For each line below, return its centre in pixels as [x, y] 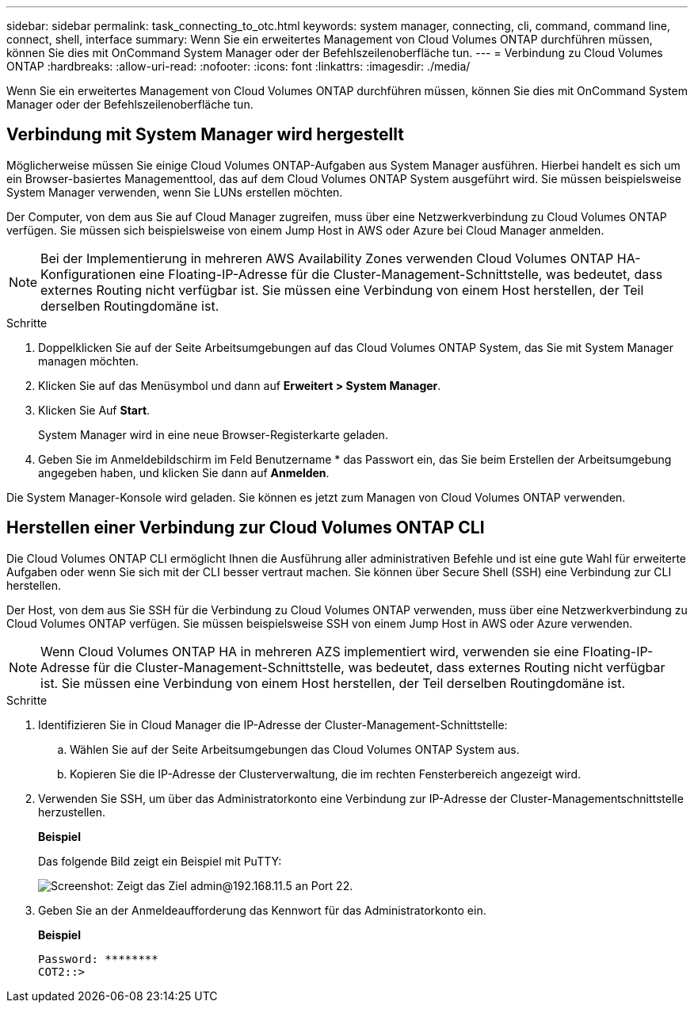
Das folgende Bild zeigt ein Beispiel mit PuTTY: [160, 861]
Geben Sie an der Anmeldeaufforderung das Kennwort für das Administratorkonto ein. [262, 910]
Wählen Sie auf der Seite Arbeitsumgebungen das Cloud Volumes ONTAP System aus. [295, 749]
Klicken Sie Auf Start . [94, 410]
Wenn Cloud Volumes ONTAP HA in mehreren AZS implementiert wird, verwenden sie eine [310, 651]
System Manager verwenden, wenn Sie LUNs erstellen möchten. [175, 192]
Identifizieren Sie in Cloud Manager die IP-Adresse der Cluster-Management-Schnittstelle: [273, 724]
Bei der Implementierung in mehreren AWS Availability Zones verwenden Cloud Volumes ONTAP [327, 258]
